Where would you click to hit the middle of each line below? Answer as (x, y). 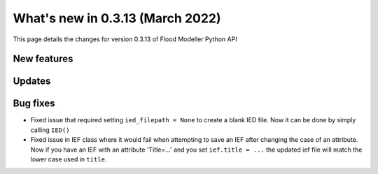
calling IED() (50, 130)
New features (43, 59)
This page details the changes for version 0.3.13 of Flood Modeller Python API (125, 39)
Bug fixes (34, 104)
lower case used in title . (69, 159)
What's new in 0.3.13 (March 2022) (117, 18)
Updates (32, 81)
